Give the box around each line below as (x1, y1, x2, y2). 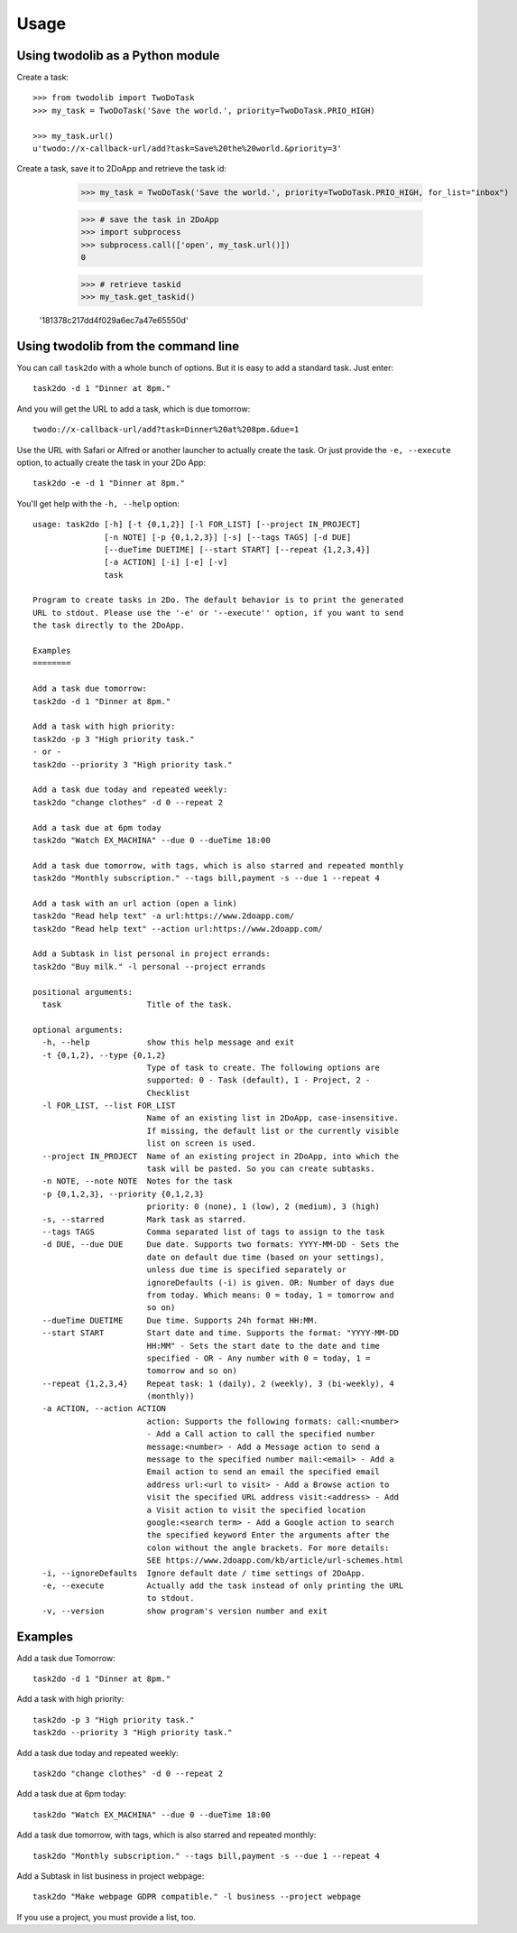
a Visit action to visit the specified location (146, 1504, 366, 1515)
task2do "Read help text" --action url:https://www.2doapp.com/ (32, 924, 324, 934)
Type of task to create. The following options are (146, 1062, 381, 1073)
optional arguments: (32, 1025, 124, 1035)
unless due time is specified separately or (146, 1265, 347, 1275)
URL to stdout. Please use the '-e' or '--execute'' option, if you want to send (32, 608, 404, 618)
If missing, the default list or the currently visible (146, 1125, 400, 1136)
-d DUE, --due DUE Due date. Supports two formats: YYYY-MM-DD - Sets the (42, 1240, 400, 1250)
